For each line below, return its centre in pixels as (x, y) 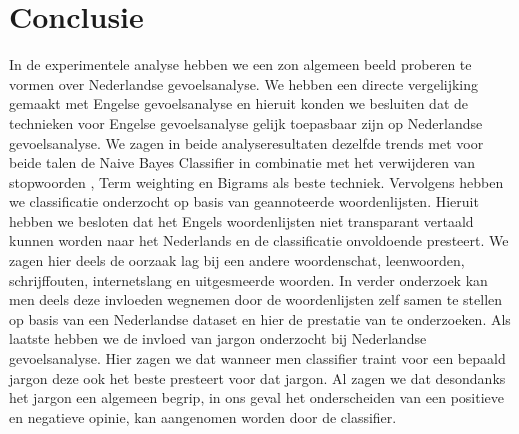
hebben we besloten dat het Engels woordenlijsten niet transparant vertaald (241, 220)
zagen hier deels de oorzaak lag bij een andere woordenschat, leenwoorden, (237, 260)
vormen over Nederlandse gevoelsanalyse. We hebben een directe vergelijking (244, 83)
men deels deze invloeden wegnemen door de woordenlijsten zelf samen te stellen (256, 299)
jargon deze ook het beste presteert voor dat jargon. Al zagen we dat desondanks (257, 377)
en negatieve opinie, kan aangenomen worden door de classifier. (203, 416)
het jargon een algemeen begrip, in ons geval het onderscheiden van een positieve (256, 397)
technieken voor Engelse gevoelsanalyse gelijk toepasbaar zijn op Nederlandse (246, 122)
